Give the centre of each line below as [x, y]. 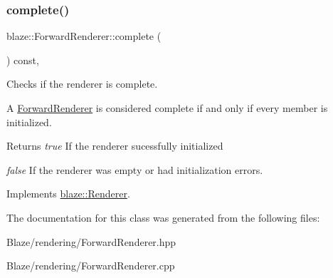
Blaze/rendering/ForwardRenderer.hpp [91, 241]
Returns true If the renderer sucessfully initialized [115, 146]
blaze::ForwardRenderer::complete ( [84, 36]
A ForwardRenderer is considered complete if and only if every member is [167, 108]
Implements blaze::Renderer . [68, 194]
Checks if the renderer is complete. [82, 84]
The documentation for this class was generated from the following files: [163, 217]
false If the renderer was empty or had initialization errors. [135, 169]
